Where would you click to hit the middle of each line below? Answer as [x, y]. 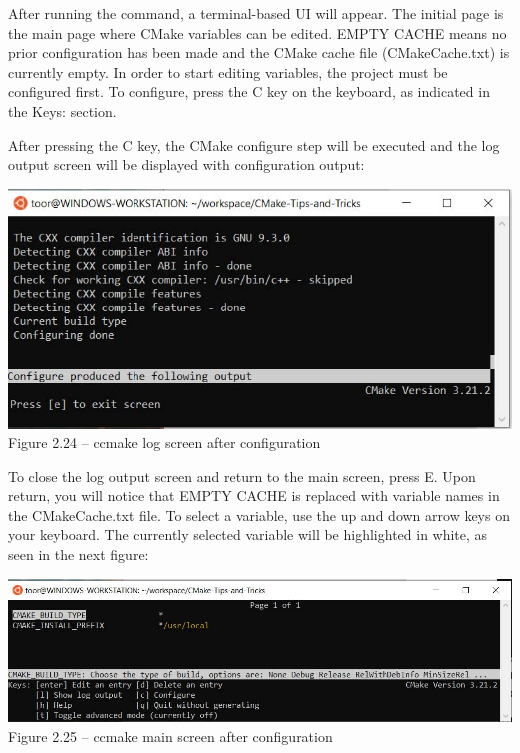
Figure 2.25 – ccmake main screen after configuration [170, 735]
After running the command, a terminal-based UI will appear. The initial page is [256, 13]
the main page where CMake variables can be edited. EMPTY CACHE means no [257, 32]
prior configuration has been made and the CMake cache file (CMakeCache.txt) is [259, 52]
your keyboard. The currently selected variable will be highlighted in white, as [248, 534]
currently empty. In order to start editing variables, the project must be [228, 71]
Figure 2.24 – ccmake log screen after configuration [164, 442]
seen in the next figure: [78, 554]
